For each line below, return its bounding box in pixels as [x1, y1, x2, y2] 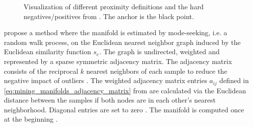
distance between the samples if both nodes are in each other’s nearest [4, 95, 216, 105]
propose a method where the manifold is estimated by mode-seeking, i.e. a [4, 27, 227, 38]
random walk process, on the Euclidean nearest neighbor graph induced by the [4, 37, 241, 47]
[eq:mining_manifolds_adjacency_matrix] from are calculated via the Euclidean [4, 85, 246, 95]
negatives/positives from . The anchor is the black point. [24, 11, 194, 21]
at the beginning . [4, 114, 58, 124]
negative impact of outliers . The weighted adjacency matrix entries [4, 75, 207, 85]
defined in [219, 75, 249, 85]
